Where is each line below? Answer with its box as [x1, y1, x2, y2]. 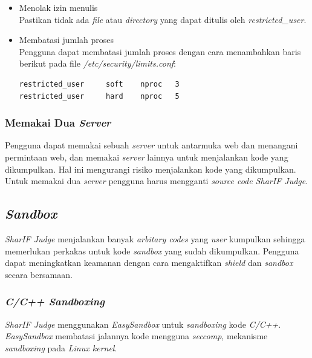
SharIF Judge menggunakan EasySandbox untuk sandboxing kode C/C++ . [5, 317, 281, 330]
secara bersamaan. [5, 268, 73, 280]
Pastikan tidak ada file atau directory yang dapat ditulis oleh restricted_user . [19, 13, 307, 25]
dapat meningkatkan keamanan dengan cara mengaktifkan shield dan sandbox [5, 256, 293, 269]
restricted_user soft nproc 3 [19, 79, 180, 88]
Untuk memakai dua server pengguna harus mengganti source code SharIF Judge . [5, 174, 308, 187]
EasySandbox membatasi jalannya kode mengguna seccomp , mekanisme [5, 330, 268, 342]
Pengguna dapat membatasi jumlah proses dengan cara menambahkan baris [19, 45, 301, 58]
